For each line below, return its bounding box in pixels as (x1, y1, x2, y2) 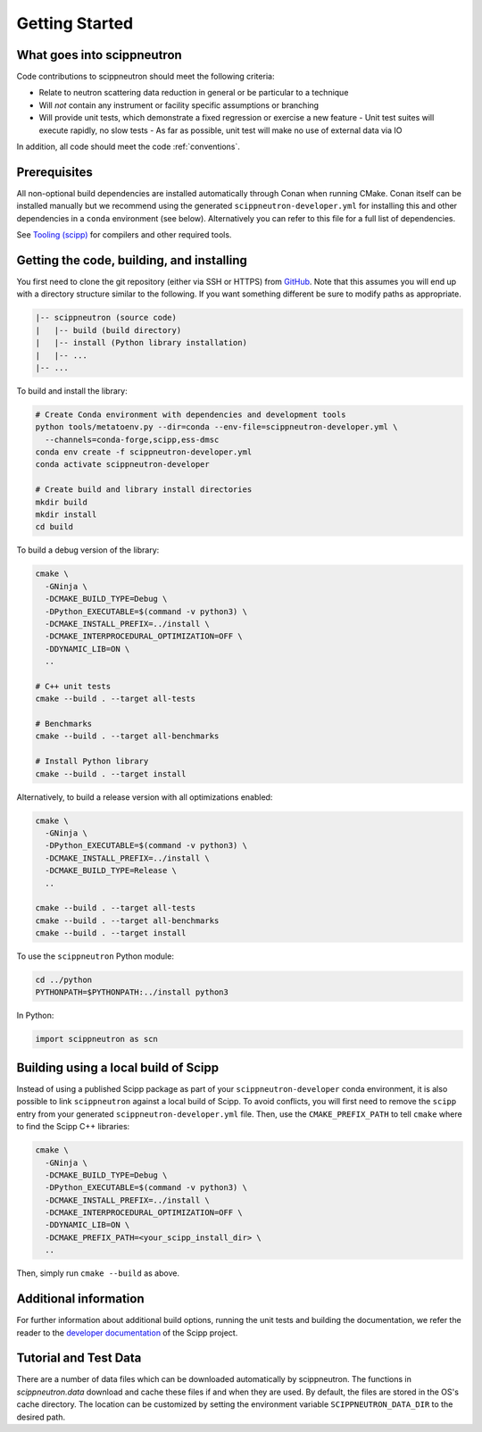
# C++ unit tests (35, 681, 112, 691)
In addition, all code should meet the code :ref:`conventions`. (16, 141, 241, 152)
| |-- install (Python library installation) (35, 337, 247, 348)
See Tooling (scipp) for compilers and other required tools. (16, 229, 232, 240)
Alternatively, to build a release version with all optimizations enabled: (16, 791, 273, 803)
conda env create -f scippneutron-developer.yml (35, 447, 253, 457)
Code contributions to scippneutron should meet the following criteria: (16, 71, 275, 82)
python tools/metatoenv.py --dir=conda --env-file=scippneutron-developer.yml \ (35, 422, 398, 432)
